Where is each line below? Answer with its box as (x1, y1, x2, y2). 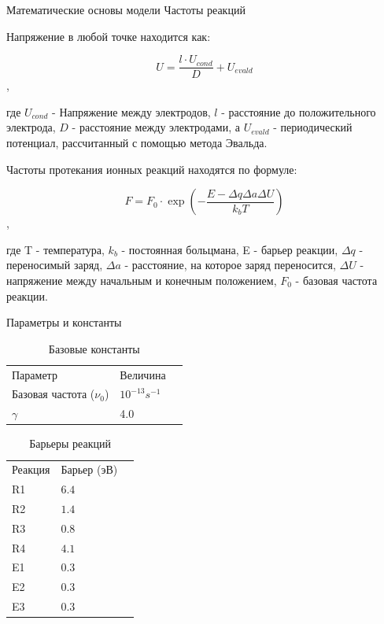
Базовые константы (48, 340, 140, 356)
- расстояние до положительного (221, 103, 376, 120)
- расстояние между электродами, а (72, 119, 240, 135)
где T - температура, (6, 241, 105, 257)
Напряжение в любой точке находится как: (6, 28, 211, 44)
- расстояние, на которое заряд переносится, (124, 257, 336, 273)
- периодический (273, 119, 353, 135)
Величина (120, 366, 166, 382)
